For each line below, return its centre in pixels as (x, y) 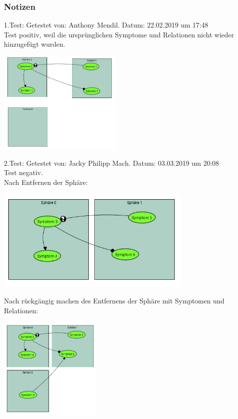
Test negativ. (24, 172)
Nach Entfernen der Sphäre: (46, 182)
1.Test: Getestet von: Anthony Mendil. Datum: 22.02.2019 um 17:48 (106, 25)
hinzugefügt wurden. (35, 44)
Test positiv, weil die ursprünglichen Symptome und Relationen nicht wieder (119, 34)
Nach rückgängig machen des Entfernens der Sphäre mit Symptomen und (114, 300)
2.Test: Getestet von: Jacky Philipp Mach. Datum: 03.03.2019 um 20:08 (112, 163)
